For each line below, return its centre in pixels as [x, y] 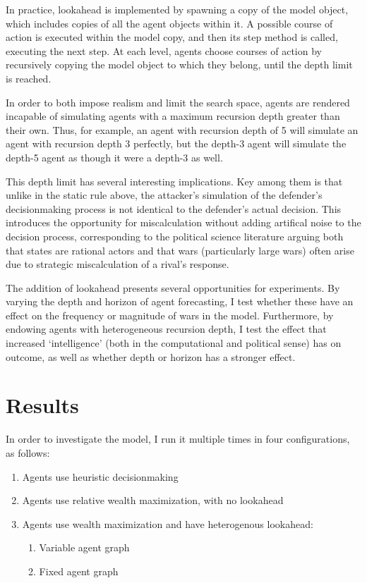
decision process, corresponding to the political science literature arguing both [175, 236]
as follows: [28, 452]
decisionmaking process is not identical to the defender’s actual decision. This [174, 208]
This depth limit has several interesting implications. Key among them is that [174, 181]
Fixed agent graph [79, 571]
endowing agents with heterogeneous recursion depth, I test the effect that [166, 329]
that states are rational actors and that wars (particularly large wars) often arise [180, 250]
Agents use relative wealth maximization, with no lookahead [153, 500]
